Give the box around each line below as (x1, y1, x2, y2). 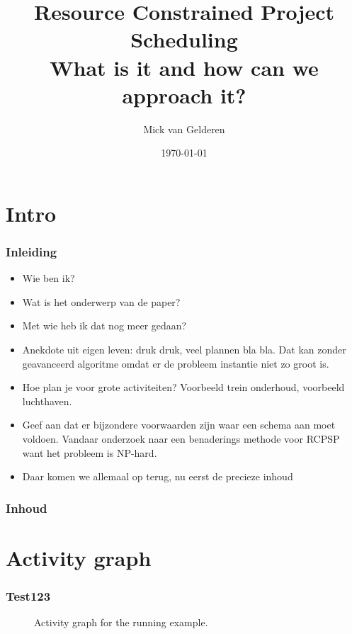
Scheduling (130, 25, 238, 54)
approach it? (122, 80, 246, 109)
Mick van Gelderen (143, 121, 225, 136)
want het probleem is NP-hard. (22, 445, 157, 460)
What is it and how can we (50, 52, 319, 81)
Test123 (6, 587, 51, 604)
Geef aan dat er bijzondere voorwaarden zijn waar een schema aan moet (22, 417, 336, 432)
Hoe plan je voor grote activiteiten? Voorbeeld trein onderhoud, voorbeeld (22, 380, 345, 395)
